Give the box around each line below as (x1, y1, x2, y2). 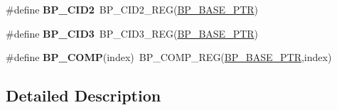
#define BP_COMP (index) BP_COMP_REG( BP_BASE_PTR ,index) (6, 50, 332, 65)
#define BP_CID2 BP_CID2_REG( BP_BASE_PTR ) (6, 2, 259, 16)
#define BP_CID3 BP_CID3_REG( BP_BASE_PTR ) (6, 26, 259, 40)
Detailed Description (6, 84, 161, 106)
